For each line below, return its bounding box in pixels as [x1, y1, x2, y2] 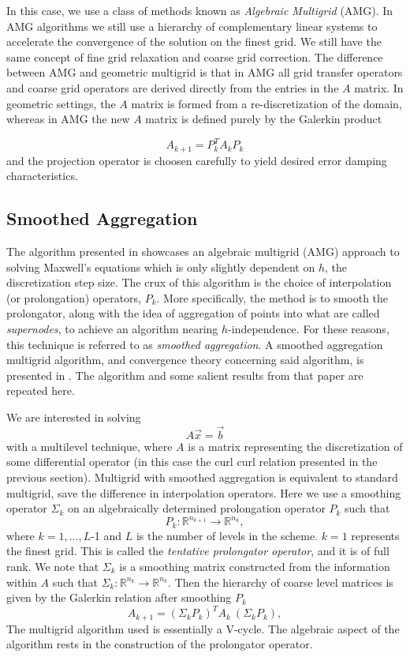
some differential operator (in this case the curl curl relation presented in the [6, 453, 378, 470]
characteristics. [6, 167, 78, 184]
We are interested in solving [6, 409, 141, 426]
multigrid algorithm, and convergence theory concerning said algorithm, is [6, 351, 364, 368]
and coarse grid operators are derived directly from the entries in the [6, 79, 339, 96]
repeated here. [6, 382, 75, 399]
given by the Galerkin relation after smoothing [6, 589, 232, 606]
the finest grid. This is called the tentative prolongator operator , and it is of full [6, 542, 389, 559]
